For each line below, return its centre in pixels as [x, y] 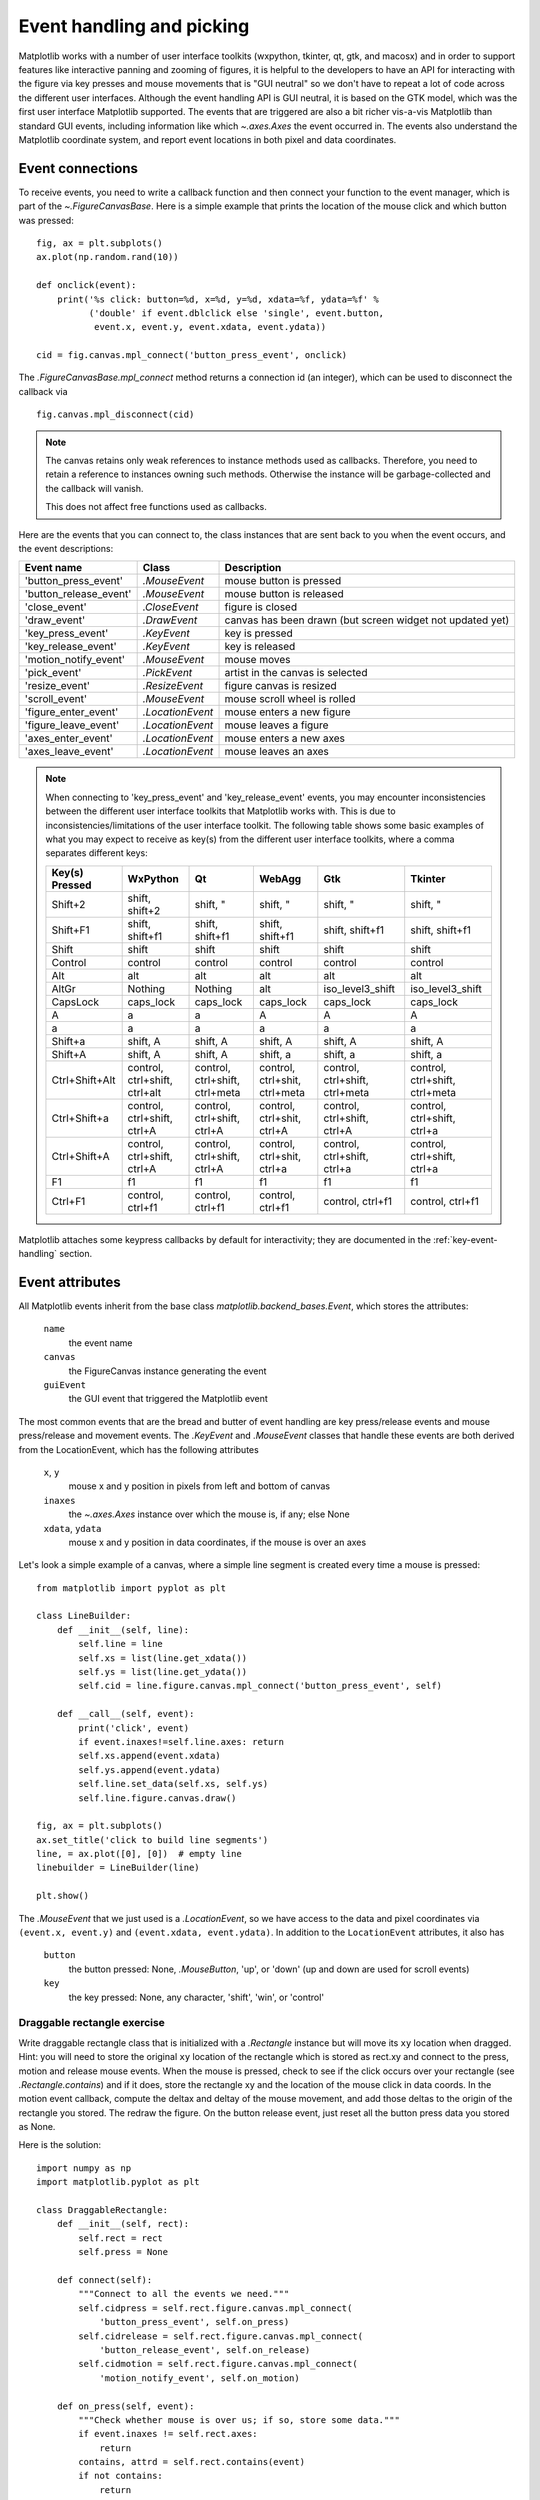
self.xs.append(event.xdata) [150, 1756]
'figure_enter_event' [71, 712]
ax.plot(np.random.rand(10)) [107, 257]
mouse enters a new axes [284, 738]
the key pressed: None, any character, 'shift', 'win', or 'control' [196, 1997]
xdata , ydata [72, 1528]
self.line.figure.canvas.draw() [157, 1798]
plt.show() [63, 1896]
